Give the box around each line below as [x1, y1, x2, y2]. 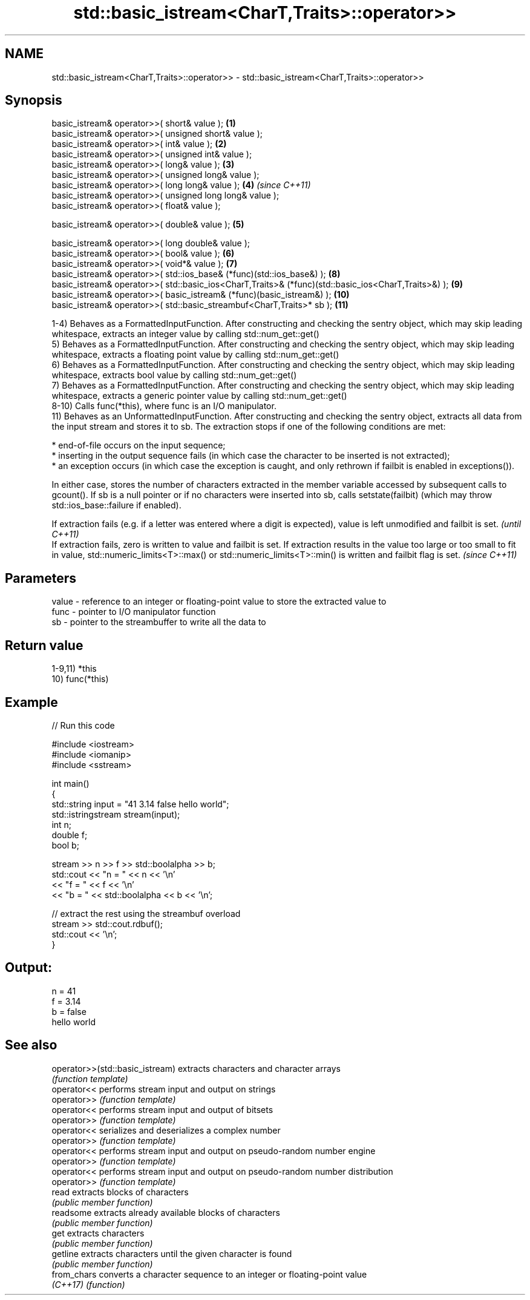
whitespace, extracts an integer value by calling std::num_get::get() [51, 329, 319, 340]
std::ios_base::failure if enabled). [51, 500, 182, 511]
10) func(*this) [51, 674, 109, 684]
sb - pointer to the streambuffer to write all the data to [51, 617, 266, 628]
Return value [5, 637, 83, 653]
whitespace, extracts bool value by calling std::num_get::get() [51, 370, 297, 381]
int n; [51, 819, 72, 830]
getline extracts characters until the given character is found [51, 1248, 292, 1259]
